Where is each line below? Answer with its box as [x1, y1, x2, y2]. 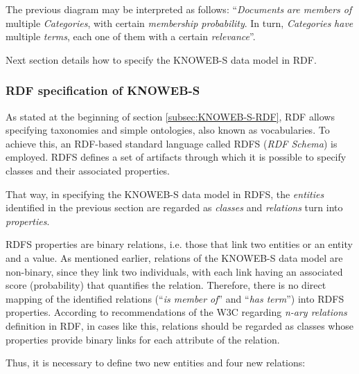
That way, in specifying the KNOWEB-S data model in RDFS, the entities [6, 186, 324, 201]
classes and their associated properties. [6, 163, 170, 177]
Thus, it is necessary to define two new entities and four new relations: [6, 355, 306, 370]
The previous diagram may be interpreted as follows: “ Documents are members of [6, 2, 352, 16]
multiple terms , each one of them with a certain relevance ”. [6, 29, 256, 44]
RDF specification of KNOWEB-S [6, 82, 200, 99]
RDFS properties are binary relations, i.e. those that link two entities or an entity [6, 237, 353, 251]
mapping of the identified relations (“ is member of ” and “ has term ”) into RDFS [6, 291, 344, 305]
